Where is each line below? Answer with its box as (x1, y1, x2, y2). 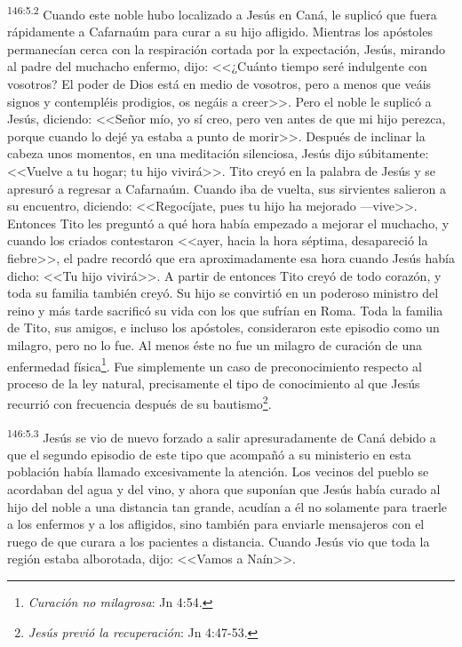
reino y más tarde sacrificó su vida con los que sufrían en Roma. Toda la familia (7, 300, 443, 319)
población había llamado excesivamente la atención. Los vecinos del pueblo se (7, 462, 429, 481)
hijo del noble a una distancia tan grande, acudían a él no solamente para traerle (7, 497, 447, 515)
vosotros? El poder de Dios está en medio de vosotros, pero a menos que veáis (7, 75, 432, 93)
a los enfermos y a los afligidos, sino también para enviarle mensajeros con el (7, 515, 425, 533)
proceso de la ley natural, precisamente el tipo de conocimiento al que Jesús (7, 373, 420, 392)
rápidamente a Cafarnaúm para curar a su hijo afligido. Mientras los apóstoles (7, 22, 433, 41)
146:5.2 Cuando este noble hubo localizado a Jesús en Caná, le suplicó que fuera (7, 3, 437, 23)
